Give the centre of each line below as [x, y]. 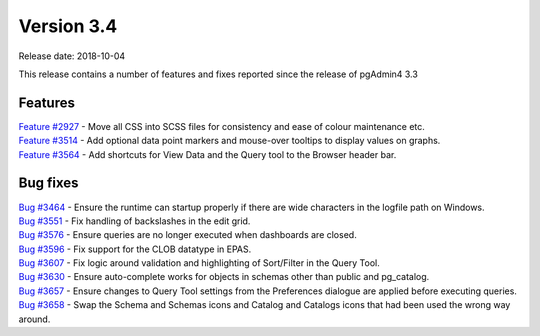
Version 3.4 [68, 26]
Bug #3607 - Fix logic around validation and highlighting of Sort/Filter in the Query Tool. [199, 263]
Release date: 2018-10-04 [72, 56]
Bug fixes [48, 183]
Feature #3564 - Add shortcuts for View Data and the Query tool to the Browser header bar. [207, 154]
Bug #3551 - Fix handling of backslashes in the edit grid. [134, 221]
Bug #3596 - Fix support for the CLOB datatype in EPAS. [135, 249]
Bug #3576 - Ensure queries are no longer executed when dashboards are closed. [187, 235]
